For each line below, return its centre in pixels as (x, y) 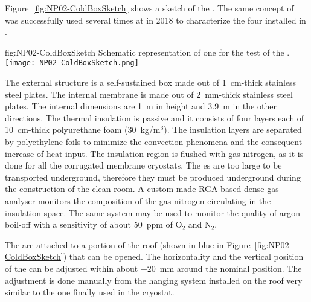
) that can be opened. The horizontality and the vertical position (183, 256)
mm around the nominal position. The (231, 268)
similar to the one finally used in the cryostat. (90, 292)
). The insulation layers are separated (233, 130)
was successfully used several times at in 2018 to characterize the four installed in (155, 20)
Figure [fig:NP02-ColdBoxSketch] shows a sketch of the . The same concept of (149, 8)
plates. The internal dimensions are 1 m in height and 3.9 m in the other (141, 106)
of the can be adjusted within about (72, 268)
